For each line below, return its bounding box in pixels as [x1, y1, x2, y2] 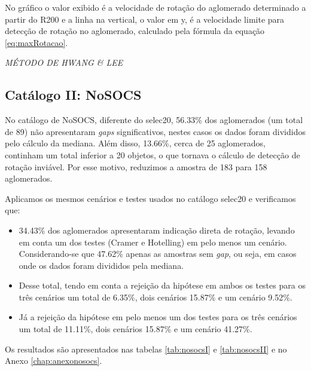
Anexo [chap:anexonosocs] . [5, 354, 102, 367]
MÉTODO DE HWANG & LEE [5, 56, 123, 69]
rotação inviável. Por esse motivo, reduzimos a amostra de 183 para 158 [5, 160, 267, 173]
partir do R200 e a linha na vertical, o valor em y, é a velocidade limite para [5, 13, 285, 25]
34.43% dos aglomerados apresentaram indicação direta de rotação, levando [19, 223, 295, 236]
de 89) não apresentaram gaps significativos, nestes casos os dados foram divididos [5, 125, 306, 137]
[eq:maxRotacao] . [5, 36, 68, 48]
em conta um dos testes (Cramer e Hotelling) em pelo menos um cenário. [19, 235, 287, 248]
